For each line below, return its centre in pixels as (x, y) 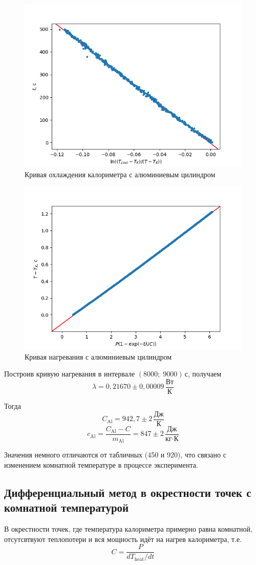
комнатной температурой (67, 507)
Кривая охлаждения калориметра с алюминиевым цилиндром (120, 174)
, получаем (205, 374)
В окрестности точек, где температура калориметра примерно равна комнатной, (128, 528)
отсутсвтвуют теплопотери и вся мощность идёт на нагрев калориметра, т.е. (123, 539)
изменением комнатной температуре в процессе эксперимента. (101, 464)
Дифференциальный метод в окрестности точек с (128, 492)
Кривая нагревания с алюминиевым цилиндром (98, 356)
